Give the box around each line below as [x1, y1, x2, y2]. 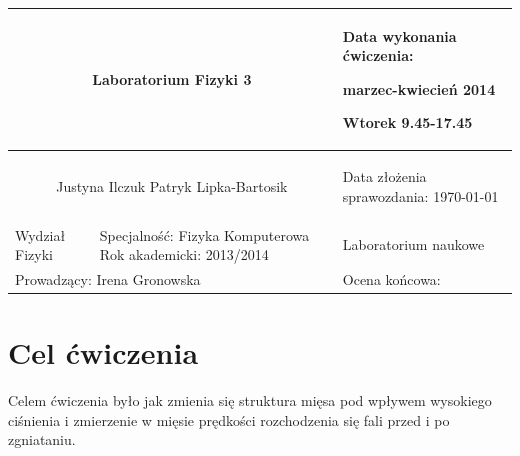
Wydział [15, 224, 66, 245]
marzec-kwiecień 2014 [342, 78, 496, 99]
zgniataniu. [8, 429, 76, 450]
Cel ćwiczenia [8, 332, 199, 373]
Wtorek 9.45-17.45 [342, 112, 473, 133]
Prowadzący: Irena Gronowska [15, 269, 201, 289]
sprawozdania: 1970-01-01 [342, 185, 499, 206]
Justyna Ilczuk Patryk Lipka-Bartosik [56, 175, 288, 196]
